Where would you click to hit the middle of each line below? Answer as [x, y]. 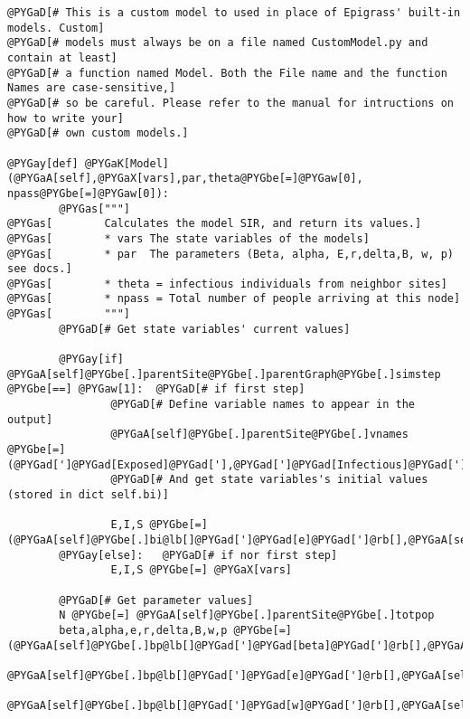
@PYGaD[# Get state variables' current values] [205, 329]
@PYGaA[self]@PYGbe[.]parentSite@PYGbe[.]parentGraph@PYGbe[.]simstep [224, 374]
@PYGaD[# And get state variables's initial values [269, 480]
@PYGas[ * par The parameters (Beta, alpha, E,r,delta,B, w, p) [230, 254]
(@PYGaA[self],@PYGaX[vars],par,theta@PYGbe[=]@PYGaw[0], [185, 179]
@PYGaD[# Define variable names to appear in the [263, 405]
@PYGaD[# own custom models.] [98, 133]
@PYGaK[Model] [127, 163]
